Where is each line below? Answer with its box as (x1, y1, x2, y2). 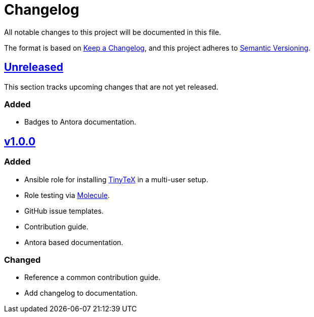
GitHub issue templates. (24, 206, 104, 215)
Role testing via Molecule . (24, 190, 110, 200)
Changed (4, 254, 41, 265)
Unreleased (4, 61, 64, 74)
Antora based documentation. (24, 237, 123, 247)
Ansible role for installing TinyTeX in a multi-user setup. (24, 175, 208, 184)
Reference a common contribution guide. (24, 273, 161, 282)
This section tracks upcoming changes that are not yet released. (4, 82, 218, 91)
